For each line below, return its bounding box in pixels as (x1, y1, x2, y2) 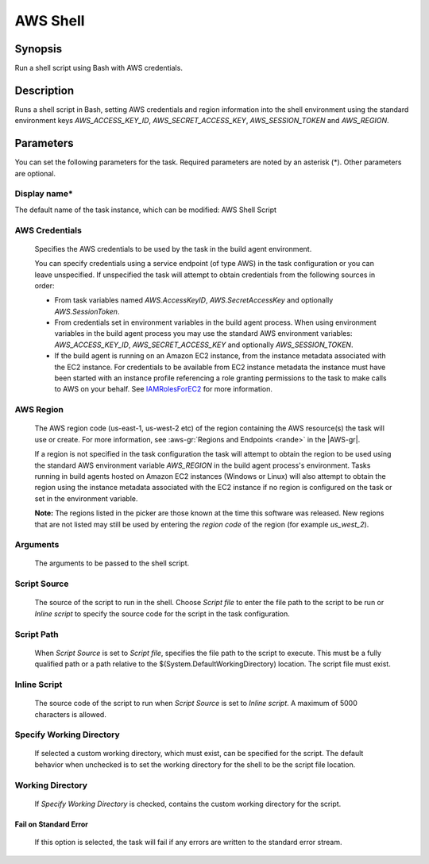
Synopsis (14, 42, 63, 56)
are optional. (14, 168, 56, 178)
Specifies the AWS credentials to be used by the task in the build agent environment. (34, 244, 312, 253)
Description (14, 83, 75, 97)
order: (34, 280, 55, 290)
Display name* (14, 188, 73, 199)
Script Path (14, 628, 59, 639)
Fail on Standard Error (14, 819, 89, 829)
